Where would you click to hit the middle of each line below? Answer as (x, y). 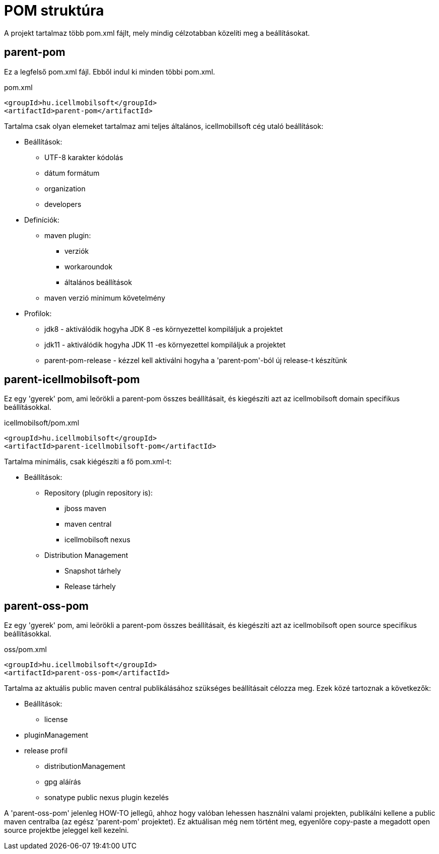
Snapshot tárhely (93, 571)
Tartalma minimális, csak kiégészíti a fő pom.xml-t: (88, 462)
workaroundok (89, 266)
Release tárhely (90, 587)
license (56, 720)
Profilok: (38, 313)
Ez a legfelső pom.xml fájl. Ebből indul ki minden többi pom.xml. (110, 72)
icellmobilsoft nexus (97, 540)
